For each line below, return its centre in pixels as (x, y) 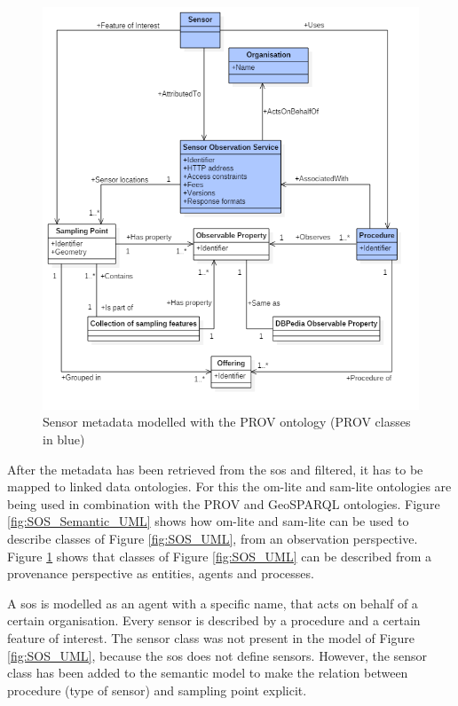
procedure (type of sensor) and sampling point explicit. (157, 690)
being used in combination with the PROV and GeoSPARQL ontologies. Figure (224, 503)
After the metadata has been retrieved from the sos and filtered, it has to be (215, 469)
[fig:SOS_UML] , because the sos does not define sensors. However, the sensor (217, 655)
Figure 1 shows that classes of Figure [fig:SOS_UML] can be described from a (219, 556)
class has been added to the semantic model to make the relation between (208, 673)
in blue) (64, 439)
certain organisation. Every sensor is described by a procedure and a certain (214, 620)
